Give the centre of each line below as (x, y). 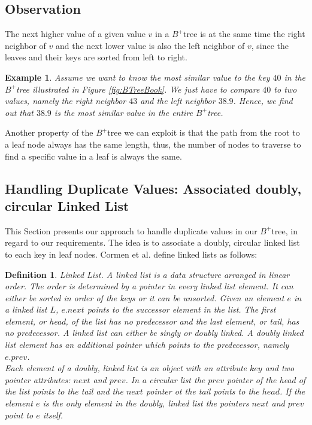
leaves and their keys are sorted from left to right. (96, 57)
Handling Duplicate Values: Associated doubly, (153, 188)
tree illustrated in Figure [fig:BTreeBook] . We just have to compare (138, 89)
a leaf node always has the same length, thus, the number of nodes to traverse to (153, 144)
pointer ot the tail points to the (202, 391)
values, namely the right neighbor (66, 101)
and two (280, 368)
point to (19, 415)
